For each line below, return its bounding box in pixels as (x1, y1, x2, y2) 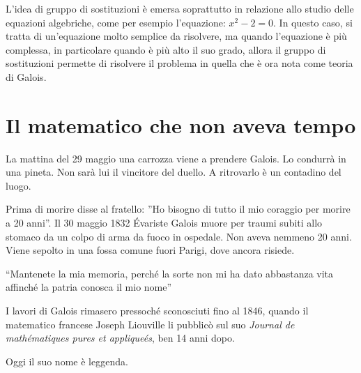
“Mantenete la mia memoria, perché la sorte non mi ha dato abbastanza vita (6, 266, 334, 280)
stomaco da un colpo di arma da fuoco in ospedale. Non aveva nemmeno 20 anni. (6, 229, 352, 243)
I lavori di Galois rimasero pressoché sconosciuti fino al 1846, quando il (6, 303, 309, 318)
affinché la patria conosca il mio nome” (6, 280, 172, 294)
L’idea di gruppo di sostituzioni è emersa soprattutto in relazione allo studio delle (6, 1, 354, 15)
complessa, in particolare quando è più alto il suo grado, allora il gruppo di (6, 42, 326, 56)
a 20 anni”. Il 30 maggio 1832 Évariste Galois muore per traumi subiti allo (6, 215, 323, 230)
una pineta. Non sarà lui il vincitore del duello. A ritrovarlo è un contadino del (6, 165, 341, 179)
